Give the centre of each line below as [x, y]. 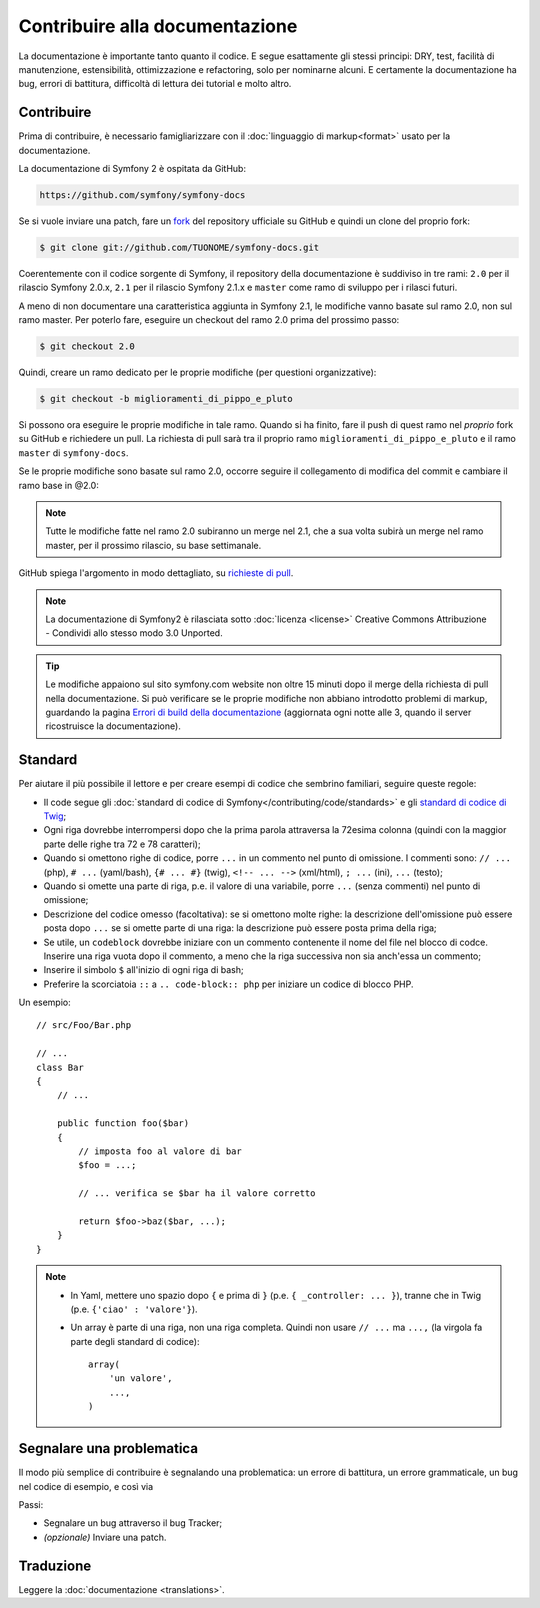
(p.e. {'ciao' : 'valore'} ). [134, 1309]
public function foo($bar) [123, 1123]
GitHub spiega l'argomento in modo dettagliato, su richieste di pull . [156, 573]
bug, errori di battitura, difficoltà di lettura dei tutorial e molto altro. [155, 84]
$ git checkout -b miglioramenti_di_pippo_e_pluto [166, 399]
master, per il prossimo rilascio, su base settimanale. [153, 545]
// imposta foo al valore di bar [160, 1151]
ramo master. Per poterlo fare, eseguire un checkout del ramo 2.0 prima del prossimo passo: [209, 320]
